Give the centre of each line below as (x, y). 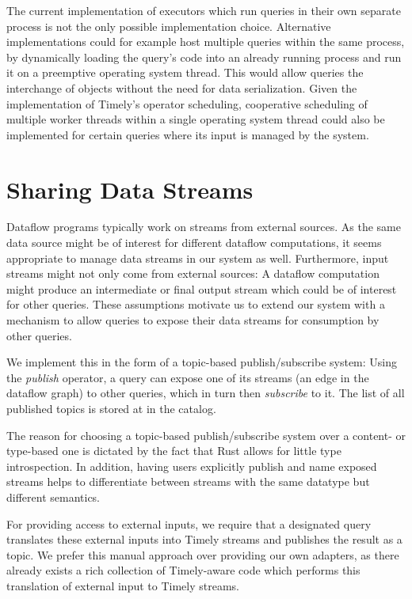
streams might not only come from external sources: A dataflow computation (193, 273)
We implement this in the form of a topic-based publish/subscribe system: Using (202, 362)
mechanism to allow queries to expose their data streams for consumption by (193, 320)
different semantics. (53, 497)
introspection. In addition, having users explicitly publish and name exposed (192, 466)
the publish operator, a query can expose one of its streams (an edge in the (188, 377)
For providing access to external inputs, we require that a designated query (189, 523)
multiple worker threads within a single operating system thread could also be (196, 119)
